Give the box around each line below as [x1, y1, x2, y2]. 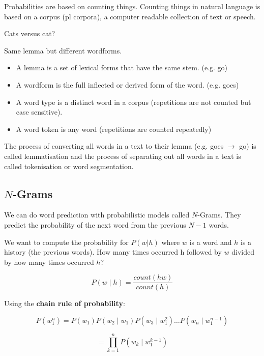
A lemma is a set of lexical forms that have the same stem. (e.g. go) [16, 62, 228, 73]
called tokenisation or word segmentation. [4, 160, 134, 171]
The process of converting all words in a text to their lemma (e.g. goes [4, 141, 224, 151]
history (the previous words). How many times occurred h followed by [4, 247, 222, 257]
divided [231, 247, 254, 257]
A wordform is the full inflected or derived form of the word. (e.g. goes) [16, 79, 239, 90]
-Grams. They [197, 209, 241, 220]
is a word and [189, 236, 232, 247]
